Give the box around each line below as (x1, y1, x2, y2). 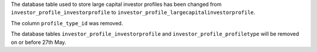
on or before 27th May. (11, 39, 67, 46)
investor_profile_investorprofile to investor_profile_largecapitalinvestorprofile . (11, 9, 255, 16)
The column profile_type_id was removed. (11, 19, 123, 26)
